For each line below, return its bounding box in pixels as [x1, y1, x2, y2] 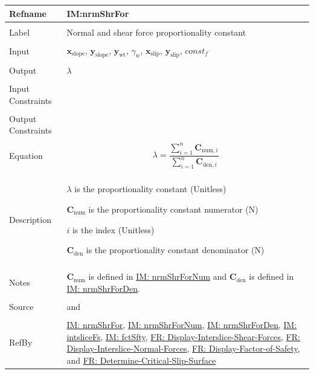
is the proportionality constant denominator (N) [86, 243, 264, 256]
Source [9, 300, 34, 312]
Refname [9, 7, 46, 19]
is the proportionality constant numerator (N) [88, 203, 258, 216]
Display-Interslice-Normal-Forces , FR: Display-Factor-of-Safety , [66, 342, 300, 355]
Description [9, 213, 51, 225]
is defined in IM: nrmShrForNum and [88, 270, 227, 283]
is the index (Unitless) [72, 223, 155, 236]
